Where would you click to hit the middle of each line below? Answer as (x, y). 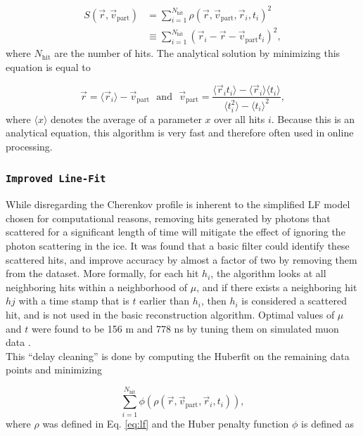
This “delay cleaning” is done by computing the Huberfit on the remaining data (178, 355)
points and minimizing (54, 370)
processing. (29, 146)
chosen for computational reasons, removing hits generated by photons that (168, 218)
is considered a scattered (294, 301)
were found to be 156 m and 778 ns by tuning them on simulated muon (185, 328)
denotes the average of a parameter (126, 118)
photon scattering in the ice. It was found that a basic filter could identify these (178, 245)
